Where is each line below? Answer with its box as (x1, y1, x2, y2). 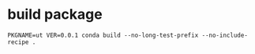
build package (7, 5, 103, 23)
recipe (7, 38, 29, 46)
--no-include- (201, 31, 248, 39)
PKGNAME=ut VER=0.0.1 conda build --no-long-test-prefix (7, 31, 199, 39)
